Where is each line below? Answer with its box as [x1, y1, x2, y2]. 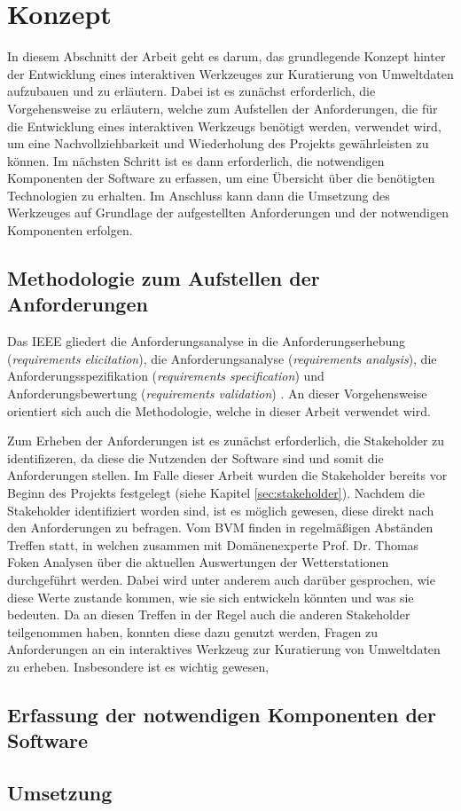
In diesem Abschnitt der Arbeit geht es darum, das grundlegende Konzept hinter [7, 47, 446, 66]
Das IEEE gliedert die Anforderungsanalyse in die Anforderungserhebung [7, 332, 406, 350]
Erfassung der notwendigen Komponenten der [7, 700, 436, 728]
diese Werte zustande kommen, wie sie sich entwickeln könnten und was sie [7, 587, 414, 606]
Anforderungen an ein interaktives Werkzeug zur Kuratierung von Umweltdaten [7, 640, 441, 658]
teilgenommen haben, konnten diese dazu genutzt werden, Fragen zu [7, 622, 379, 641]
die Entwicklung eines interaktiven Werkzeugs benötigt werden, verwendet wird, [7, 116, 441, 135]
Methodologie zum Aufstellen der [7, 264, 320, 292]
